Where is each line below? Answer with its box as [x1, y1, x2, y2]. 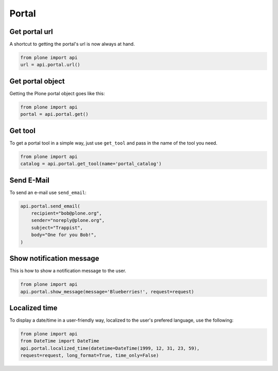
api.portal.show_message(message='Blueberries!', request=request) [20, 289, 195, 294]
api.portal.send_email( [20, 203, 81, 209]
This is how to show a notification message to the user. [9, 268, 126, 274]
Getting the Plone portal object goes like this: [9, 90, 105, 96]
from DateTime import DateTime [20, 338, 100, 344]
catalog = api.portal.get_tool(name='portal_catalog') [20, 161, 162, 167]
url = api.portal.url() [20, 62, 81, 68]
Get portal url [9, 27, 54, 36]
